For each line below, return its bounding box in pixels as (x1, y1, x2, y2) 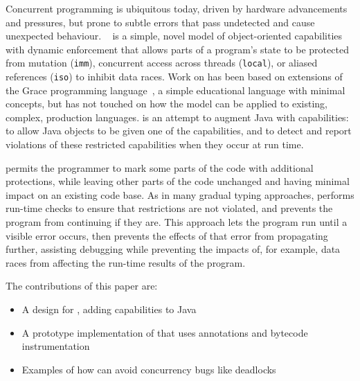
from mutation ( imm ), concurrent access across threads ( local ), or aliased (6, 55, 318, 70)
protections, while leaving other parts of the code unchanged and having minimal (6, 174, 350, 188)
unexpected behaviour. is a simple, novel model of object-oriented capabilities (6, 28, 343, 43)
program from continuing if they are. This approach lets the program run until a (6, 215, 348, 229)
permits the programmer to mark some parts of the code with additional (6, 160, 314, 175)
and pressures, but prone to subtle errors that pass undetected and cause (6, 15, 315, 29)
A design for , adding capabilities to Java (21, 302, 197, 316)
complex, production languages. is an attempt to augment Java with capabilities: (6, 109, 349, 124)
